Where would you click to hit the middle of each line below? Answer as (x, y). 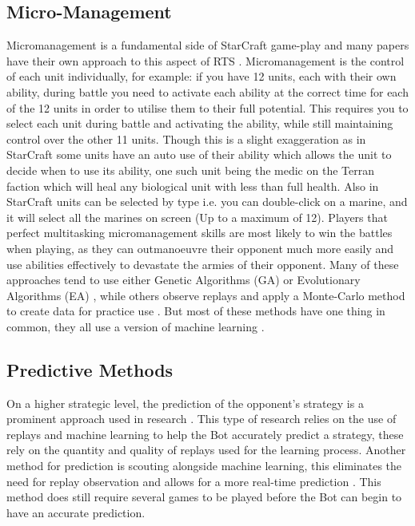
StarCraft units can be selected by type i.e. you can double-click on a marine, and (207, 202)
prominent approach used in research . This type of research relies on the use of (202, 419)
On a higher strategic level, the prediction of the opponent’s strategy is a (185, 403)
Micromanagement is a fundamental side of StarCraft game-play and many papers (208, 45)
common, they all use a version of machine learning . (136, 326)
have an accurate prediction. (76, 512)
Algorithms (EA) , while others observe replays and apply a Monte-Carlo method (206, 295)
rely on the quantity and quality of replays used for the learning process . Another (206, 450)
